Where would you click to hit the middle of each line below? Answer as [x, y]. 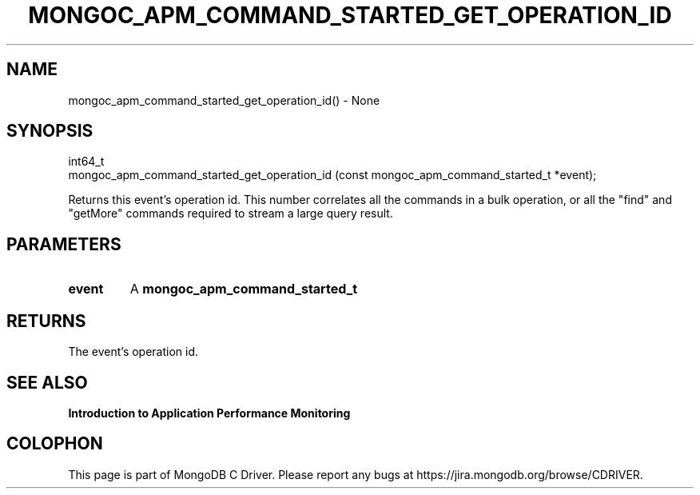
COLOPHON [55, 444]
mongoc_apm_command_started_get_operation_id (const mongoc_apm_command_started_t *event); [332, 175]
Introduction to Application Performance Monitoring [209, 413]
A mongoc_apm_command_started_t [244, 289]
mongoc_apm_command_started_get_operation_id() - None [224, 100]
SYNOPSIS [50, 131]
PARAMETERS [64, 244]
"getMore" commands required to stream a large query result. [231, 214]
